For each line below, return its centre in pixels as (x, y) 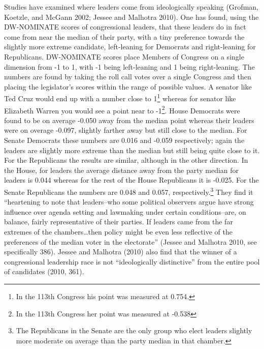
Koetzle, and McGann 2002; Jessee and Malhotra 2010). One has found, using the (131, 17)
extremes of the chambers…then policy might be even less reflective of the (118, 232)
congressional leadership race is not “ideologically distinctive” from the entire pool (132, 261)
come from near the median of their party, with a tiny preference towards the (124, 36)
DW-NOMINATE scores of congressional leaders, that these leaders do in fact (125, 27)
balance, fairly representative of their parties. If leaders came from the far (119, 222)
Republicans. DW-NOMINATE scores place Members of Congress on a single (124, 56)
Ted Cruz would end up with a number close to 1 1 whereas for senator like (120, 97)
